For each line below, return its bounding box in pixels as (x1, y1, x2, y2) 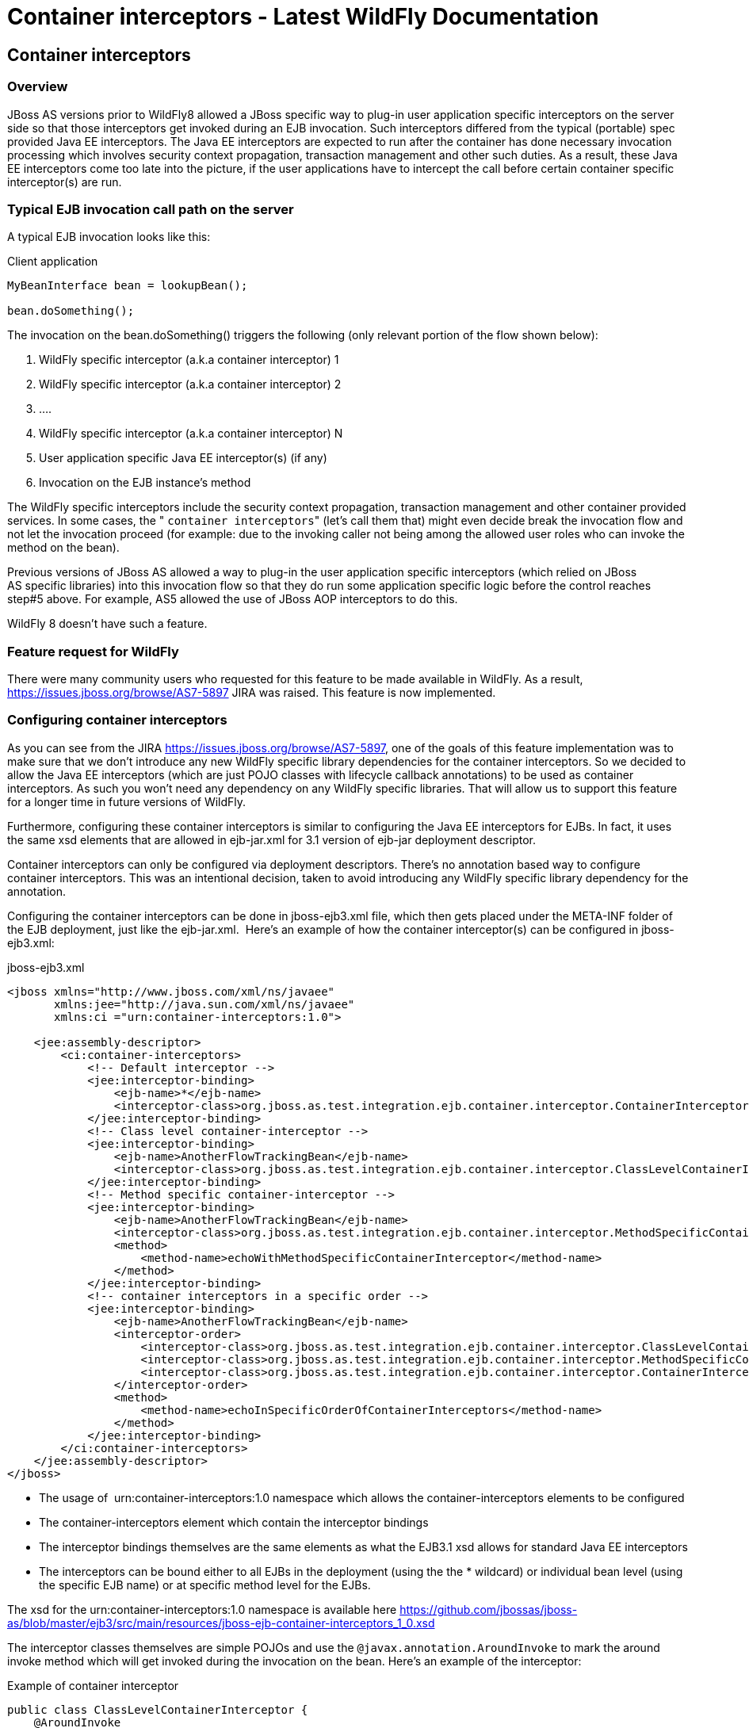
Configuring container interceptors (7, 712, 227, 728)
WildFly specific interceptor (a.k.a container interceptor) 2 (39, 377, 342, 392)
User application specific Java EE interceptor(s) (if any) (39, 451, 327, 465)
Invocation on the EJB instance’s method (39, 476, 251, 490)
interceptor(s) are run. (7, 174, 122, 189)
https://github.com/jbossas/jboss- (399, 1602, 578, 1616)
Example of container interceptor (7, 1678, 179, 1692)
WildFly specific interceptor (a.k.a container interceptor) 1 (39, 353, 339, 367)
